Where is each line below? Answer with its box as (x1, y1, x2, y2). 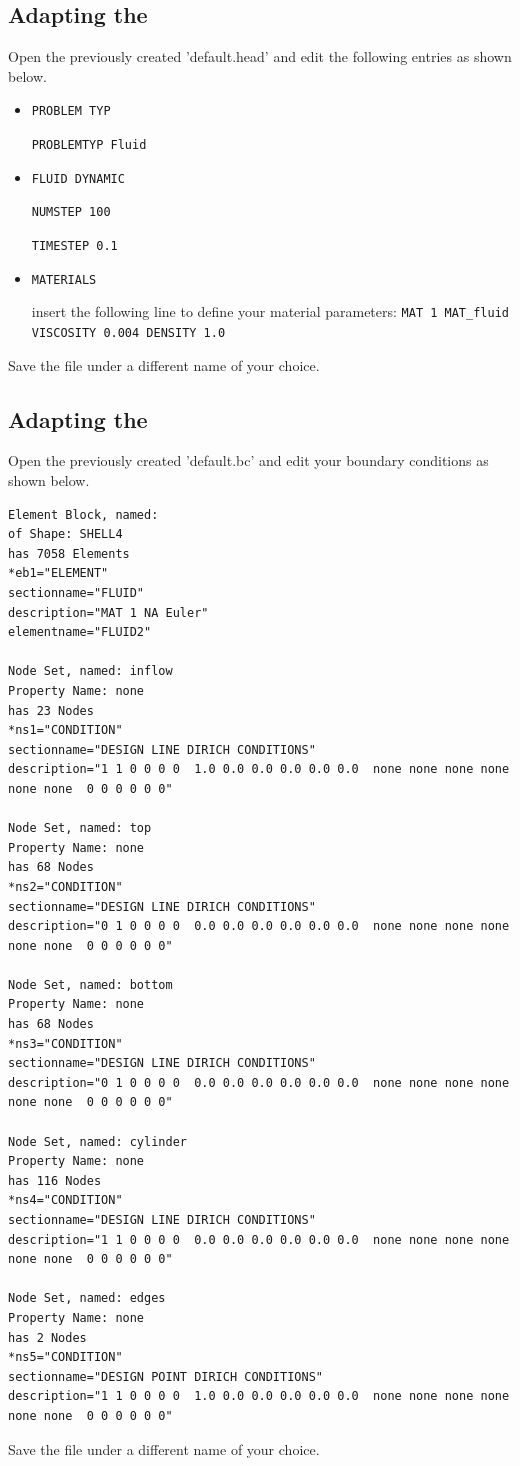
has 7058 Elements (8, 546, 130, 561)
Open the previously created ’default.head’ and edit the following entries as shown (8, 46, 512, 67)
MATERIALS (31, 272, 97, 287)
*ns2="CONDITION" (8, 879, 123, 894)
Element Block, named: (8, 507, 159, 522)
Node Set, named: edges (8, 1291, 166, 1306)
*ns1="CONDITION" (8, 723, 123, 738)
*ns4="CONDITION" (8, 1193, 123, 1208)
